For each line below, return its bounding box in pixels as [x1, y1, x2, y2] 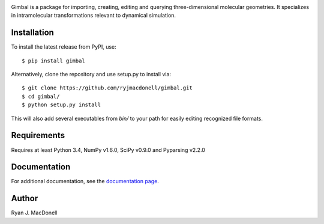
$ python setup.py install [22, 101, 101, 108]
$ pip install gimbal [22, 57, 85, 64]
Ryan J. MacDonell [11, 209, 58, 216]
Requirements [11, 130, 65, 141]
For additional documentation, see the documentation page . [11, 178, 159, 185]
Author [11, 193, 38, 204]
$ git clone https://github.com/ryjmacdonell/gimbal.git [22, 85, 193, 91]
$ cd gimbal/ [22, 93, 60, 100]
